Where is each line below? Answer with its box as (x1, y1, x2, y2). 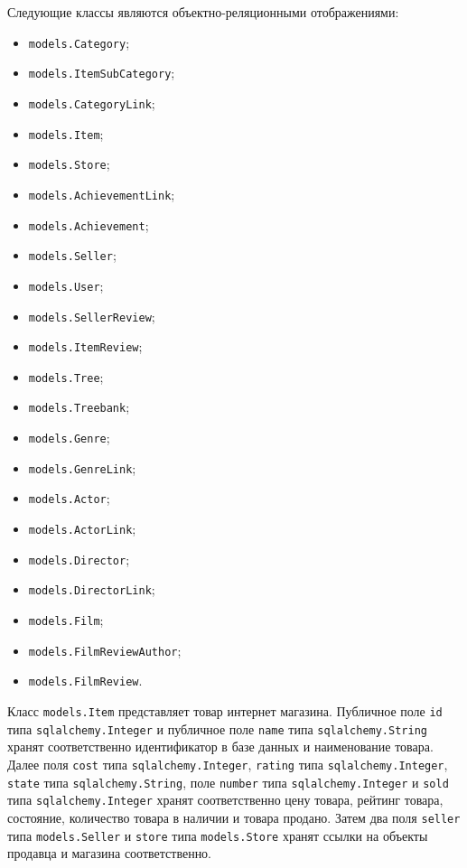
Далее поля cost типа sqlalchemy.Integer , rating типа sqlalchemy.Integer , (7, 754, 448, 773)
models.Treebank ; (28, 397, 130, 416)
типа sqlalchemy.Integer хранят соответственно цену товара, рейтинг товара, (7, 790, 444, 809)
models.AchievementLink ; (28, 184, 175, 203)
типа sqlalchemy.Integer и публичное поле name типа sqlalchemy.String (7, 719, 427, 738)
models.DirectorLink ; (28, 580, 155, 599)
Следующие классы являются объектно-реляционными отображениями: (7, 3, 399, 21)
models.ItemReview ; (28, 337, 143, 356)
